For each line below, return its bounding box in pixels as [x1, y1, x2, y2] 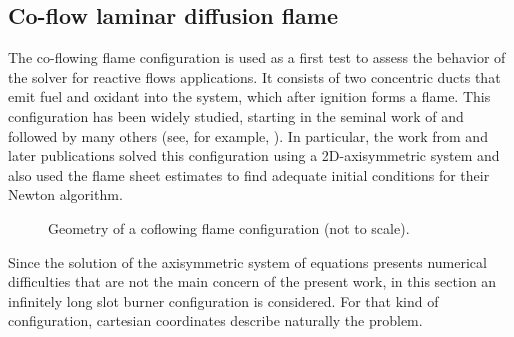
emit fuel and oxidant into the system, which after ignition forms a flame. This [8, 86, 491, 107]
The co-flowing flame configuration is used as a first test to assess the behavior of [8, 47, 506, 68]
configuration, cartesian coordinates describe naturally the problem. [8, 310, 423, 331]
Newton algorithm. [8, 184, 123, 205]
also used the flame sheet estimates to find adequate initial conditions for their [8, 164, 490, 185]
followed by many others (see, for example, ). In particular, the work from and [8, 125, 488, 146]
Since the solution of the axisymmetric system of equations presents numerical [8, 251, 487, 272]
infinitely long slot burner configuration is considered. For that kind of [8, 290, 439, 311]
